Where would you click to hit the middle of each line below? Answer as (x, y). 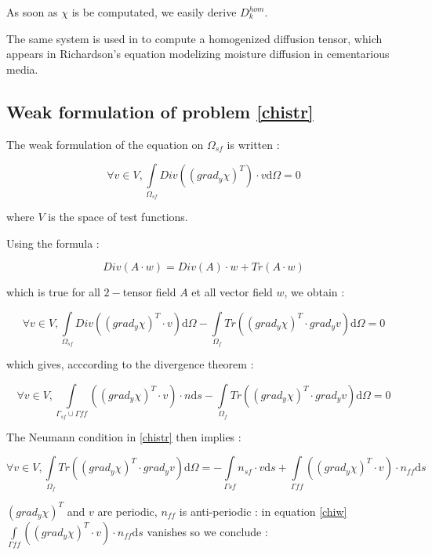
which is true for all (53, 292)
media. (22, 69)
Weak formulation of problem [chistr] (160, 111)
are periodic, (127, 511)
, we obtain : (314, 292)
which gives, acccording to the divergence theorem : (130, 364)
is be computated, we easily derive (154, 12)
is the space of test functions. (118, 216)
